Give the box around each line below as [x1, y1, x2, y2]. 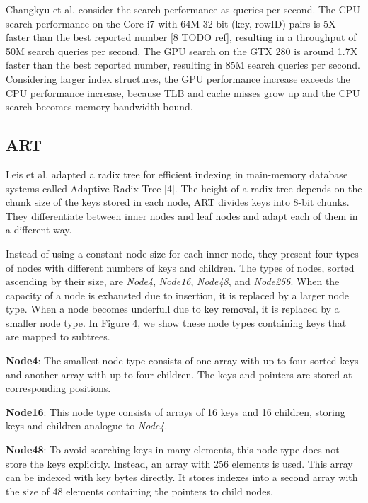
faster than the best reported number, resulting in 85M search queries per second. [6, 57, 360, 72]
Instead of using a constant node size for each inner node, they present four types [6, 245, 359, 260]
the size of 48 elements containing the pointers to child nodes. [6, 483, 273, 498]
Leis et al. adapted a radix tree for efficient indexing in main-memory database [6, 166, 348, 181]
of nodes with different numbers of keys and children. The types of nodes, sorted [6, 260, 355, 274]
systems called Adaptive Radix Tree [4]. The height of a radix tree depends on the [6, 180, 362, 195]
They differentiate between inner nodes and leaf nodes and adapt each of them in [6, 208, 358, 223]
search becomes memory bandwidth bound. [6, 99, 193, 114]
